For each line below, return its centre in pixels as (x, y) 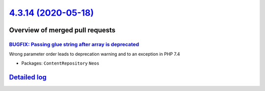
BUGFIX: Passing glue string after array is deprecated (74, 44)
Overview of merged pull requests (62, 30)
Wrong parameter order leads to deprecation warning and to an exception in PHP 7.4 (94, 54)
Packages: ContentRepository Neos (60, 63)
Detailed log (28, 77)
